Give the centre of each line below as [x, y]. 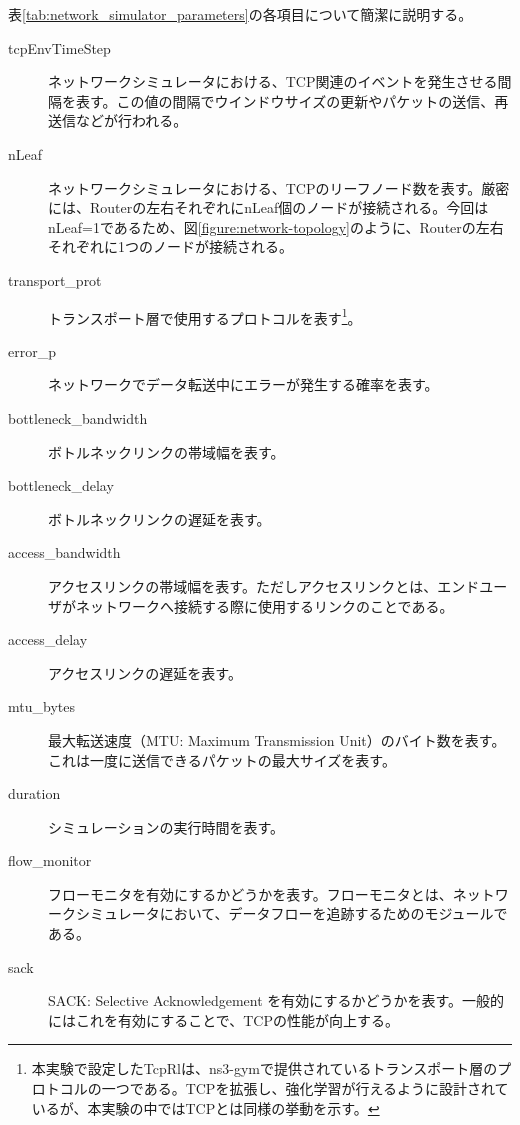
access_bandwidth [64, 552]
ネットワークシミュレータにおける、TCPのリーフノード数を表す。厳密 [279, 187]
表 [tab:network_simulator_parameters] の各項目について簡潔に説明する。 [240, 14]
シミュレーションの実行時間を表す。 [166, 826]
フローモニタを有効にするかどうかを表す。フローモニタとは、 [250, 893]
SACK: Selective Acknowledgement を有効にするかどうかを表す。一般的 [276, 1000]
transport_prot [55, 279]
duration [34, 793]
